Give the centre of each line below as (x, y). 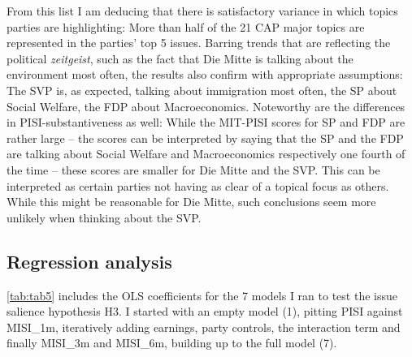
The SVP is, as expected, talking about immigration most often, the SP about (202, 90)
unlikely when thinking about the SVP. (104, 217)
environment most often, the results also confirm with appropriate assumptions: (205, 74)
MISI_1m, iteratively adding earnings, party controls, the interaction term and (204, 327)
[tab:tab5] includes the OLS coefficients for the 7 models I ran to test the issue (202, 295)
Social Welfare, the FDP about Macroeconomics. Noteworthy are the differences (206, 106)
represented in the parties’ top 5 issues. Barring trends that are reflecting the (199, 43)
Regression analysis (89, 261)
